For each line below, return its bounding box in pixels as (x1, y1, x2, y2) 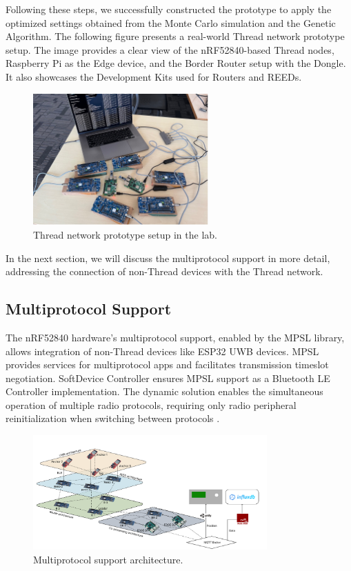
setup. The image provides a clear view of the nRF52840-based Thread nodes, (6, 42, 334, 57)
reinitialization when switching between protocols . (6, 411, 220, 425)
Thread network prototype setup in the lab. (33, 227, 217, 241)
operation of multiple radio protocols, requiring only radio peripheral (6, 397, 297, 412)
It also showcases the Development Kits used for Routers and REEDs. (6, 69, 302, 83)
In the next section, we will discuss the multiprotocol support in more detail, (6, 250, 330, 265)
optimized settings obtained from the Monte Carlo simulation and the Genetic (6, 15, 336, 30)
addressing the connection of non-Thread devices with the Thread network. (6, 264, 323, 279)
